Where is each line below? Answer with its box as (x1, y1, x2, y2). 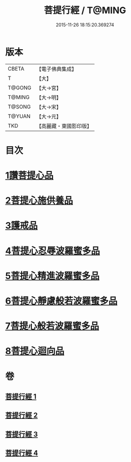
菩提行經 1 (5, 392, 37, 401)
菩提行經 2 (5, 411, 38, 420)
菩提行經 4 (5, 449, 38, 457)
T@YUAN (8, 113, 31, 120)
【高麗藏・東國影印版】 (36, 122, 92, 129)
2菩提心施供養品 (5, 195, 73, 206)
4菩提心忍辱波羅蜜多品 (5, 245, 100, 257)
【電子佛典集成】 (36, 65, 77, 73)
